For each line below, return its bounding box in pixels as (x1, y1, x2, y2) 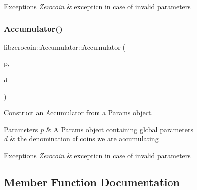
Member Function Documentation (4, 174, 180, 189)
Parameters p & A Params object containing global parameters (4, 124, 193, 134)
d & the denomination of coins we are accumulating (4, 134, 159, 144)
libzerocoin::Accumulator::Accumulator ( (4, 41, 125, 52)
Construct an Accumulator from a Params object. (4, 108, 153, 118)
